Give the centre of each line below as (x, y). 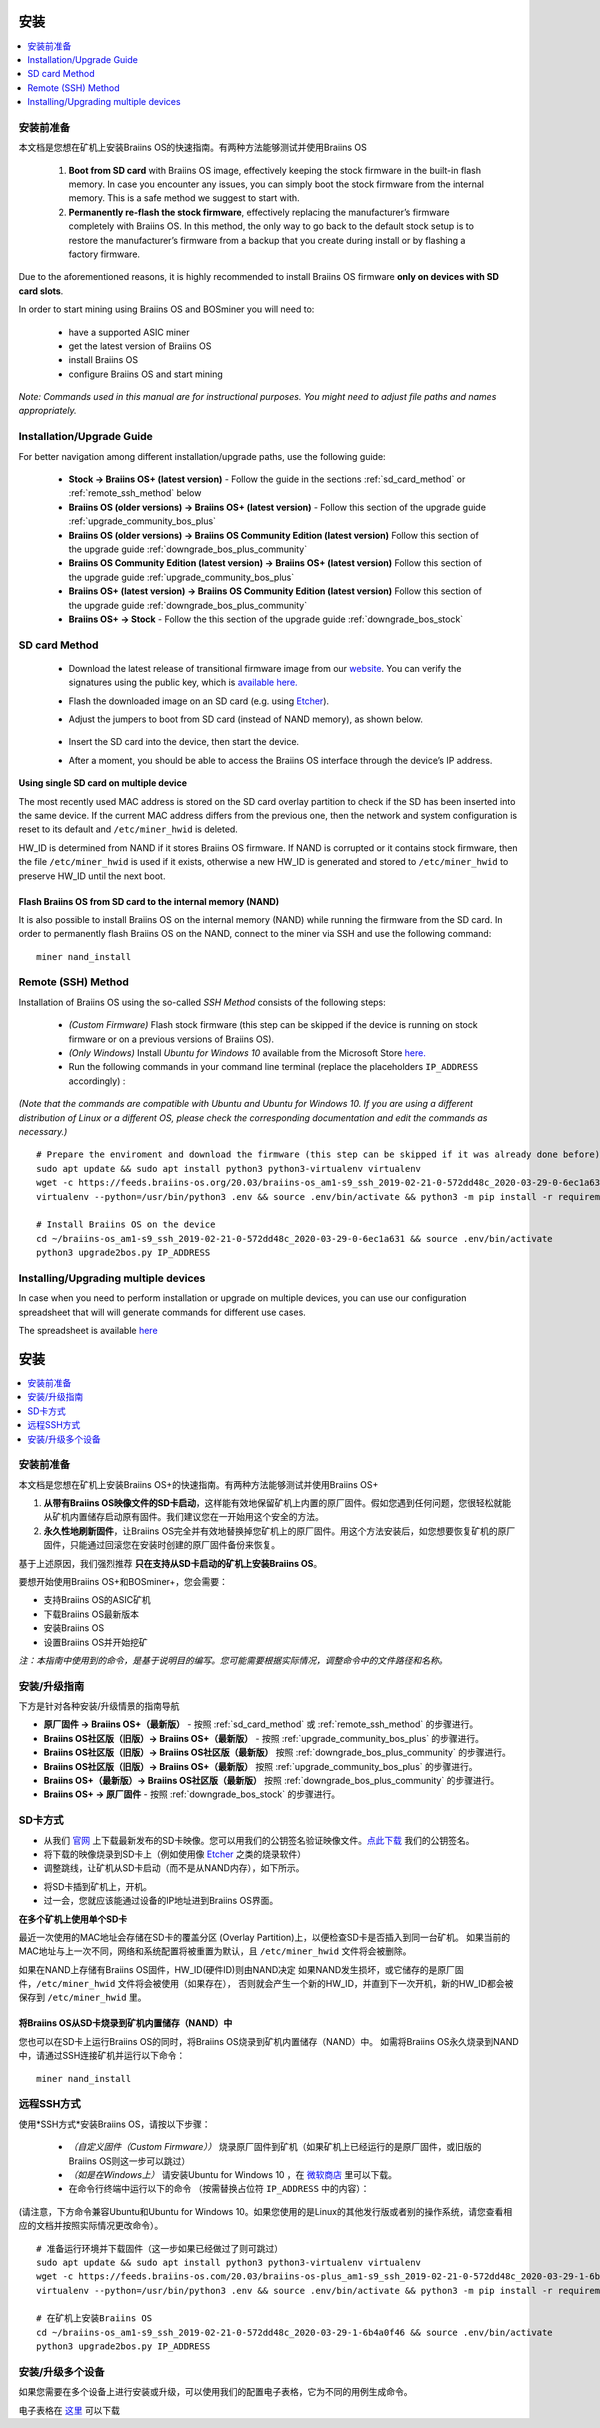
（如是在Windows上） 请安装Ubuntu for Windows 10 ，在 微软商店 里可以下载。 (232, 2174)
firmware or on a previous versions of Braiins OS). (171, 1039)
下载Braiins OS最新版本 (91, 1614)
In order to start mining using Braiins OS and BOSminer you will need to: (166, 309)
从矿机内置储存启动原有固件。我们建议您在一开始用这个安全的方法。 (183, 1517)
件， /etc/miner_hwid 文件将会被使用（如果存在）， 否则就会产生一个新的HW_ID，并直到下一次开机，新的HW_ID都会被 (266, 1984)
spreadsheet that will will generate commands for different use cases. (162, 1312)
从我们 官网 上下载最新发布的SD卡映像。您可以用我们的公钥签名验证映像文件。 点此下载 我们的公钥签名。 (259, 1840)
